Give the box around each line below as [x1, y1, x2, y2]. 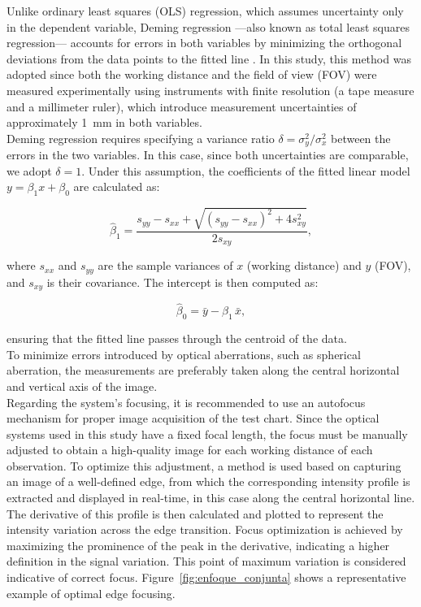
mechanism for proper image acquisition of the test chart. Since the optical [7, 410, 380, 427]
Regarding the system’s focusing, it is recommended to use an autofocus [7, 393, 366, 410]
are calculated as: [73, 178, 160, 195]
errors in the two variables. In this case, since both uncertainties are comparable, [7, 146, 409, 163]
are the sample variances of [98, 257, 233, 274]
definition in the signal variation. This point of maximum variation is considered [7, 553, 406, 570]
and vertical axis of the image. [7, 377, 158, 394]
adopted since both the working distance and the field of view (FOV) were [7, 66, 377, 83]
